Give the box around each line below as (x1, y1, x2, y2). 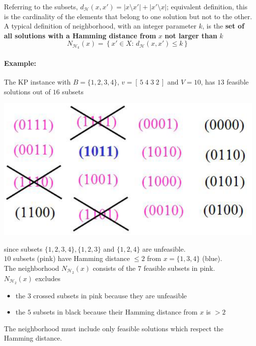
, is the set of (202, 21, 245, 31)
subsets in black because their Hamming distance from (33, 307, 198, 317)
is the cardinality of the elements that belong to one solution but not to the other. (4, 11, 252, 21)
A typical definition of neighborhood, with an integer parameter (4, 21, 197, 31)
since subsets (4, 243, 43, 254)
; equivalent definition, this (166, 1, 248, 11)
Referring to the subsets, (4, 1, 78, 11)
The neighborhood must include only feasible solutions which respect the (4, 323, 224, 333)
